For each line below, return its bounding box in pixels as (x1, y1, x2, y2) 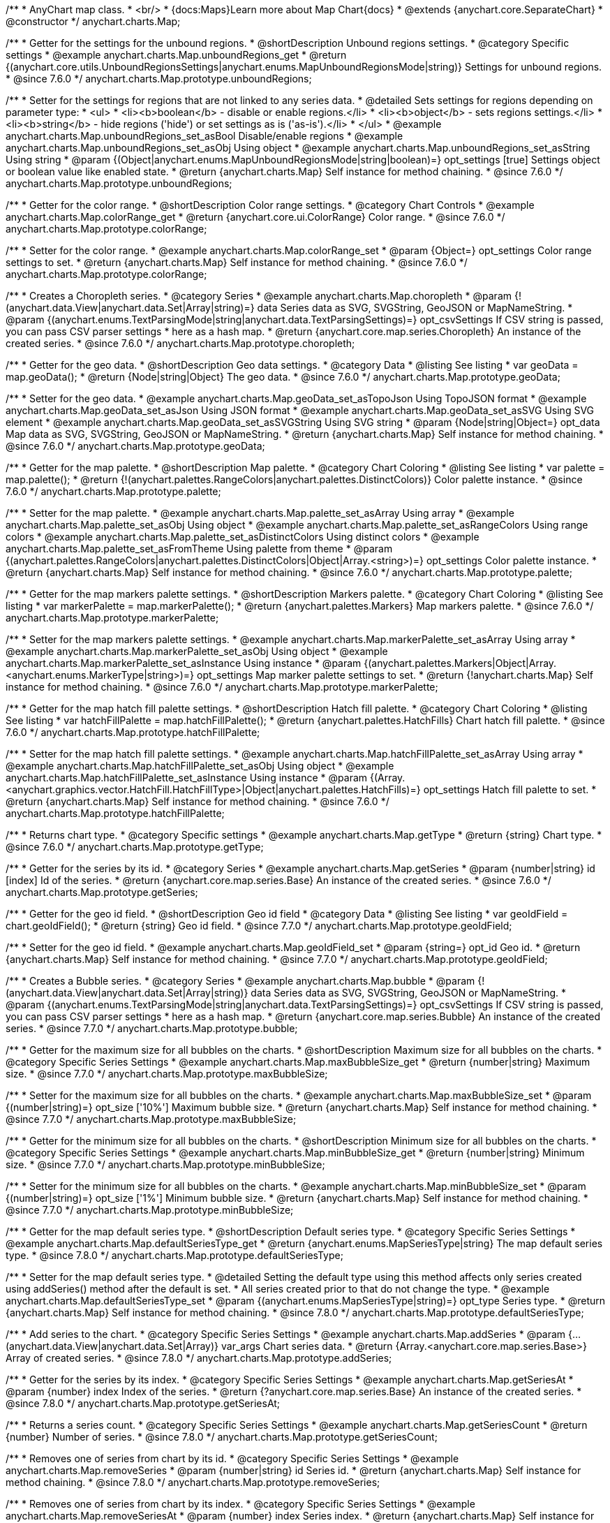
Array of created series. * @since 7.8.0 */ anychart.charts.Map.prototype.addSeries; (6, 1352, 392, 1364)
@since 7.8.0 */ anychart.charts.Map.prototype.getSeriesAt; (6, 1397, 281, 1409)
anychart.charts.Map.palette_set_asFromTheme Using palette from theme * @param (6, 543, 393, 554)
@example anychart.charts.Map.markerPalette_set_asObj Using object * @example (6, 645, 388, 657)
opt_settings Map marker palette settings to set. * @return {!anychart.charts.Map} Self (197, 669, 594, 681)
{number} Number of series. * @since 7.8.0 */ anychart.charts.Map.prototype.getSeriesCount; (6, 1431, 438, 1443)
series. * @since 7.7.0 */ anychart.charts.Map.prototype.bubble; (6, 1022, 298, 1034)
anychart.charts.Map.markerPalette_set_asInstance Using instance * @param (6, 657, 362, 669)
